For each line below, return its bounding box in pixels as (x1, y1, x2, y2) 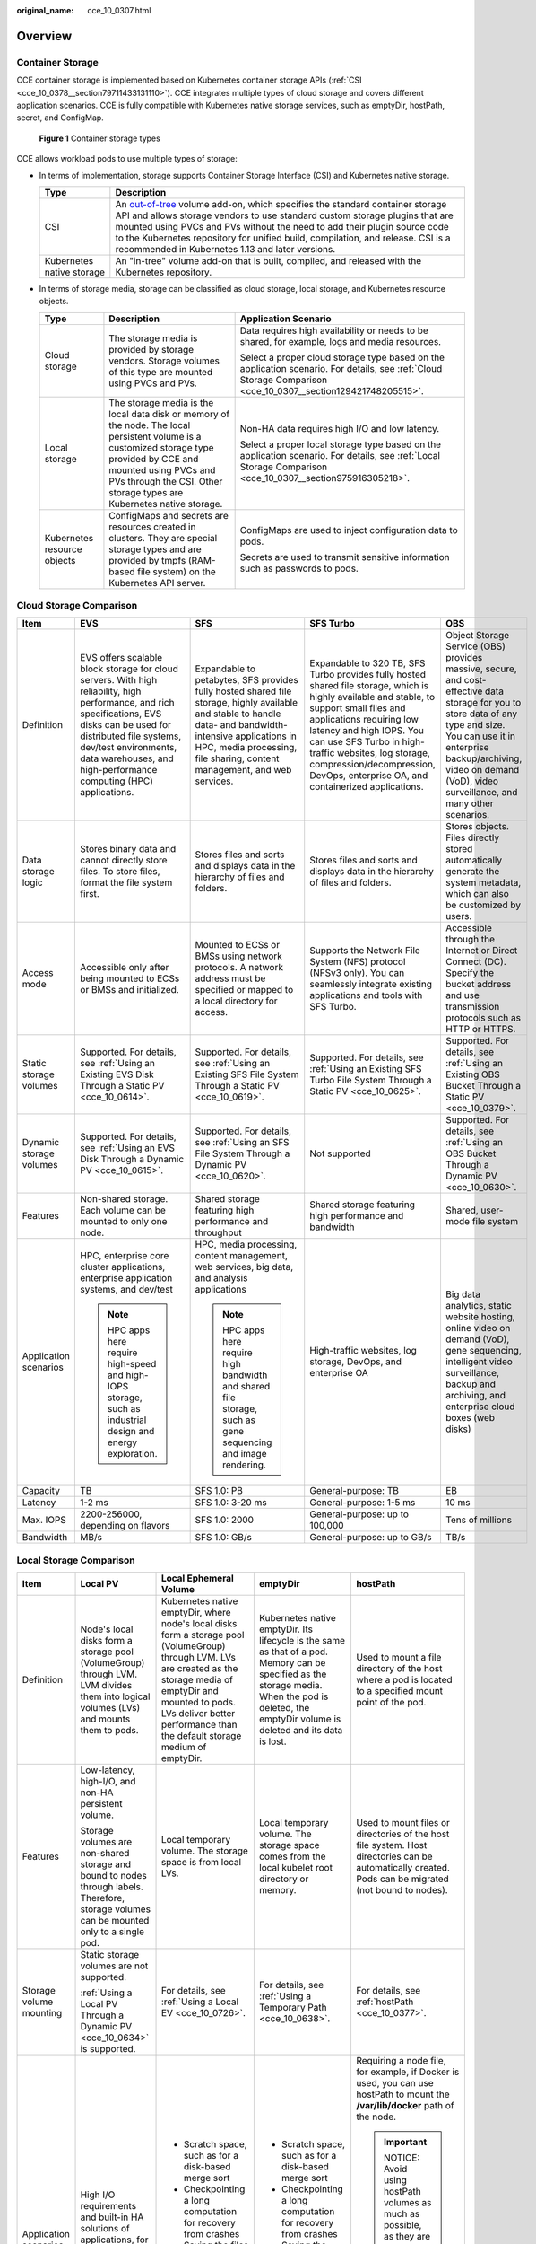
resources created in (108, 521, 196, 533)
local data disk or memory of (108, 408, 230, 420)
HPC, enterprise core (80, 1249, 169, 1262)
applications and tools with (309, 989, 423, 1002)
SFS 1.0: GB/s (195, 1531, 253, 1544)
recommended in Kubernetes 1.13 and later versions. (115, 242, 336, 255)
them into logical (80, 1690, 151, 1703)
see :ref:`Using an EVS (80, 1142, 175, 1154)
